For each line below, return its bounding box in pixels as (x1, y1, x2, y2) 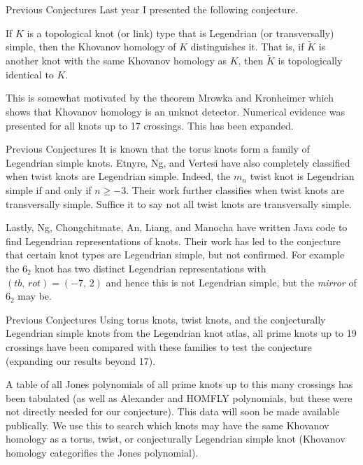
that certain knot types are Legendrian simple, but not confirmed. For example (6, 247, 345, 262)
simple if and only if (6, 182, 92, 197)
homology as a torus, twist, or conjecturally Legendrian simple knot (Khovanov (6, 431, 346, 446)
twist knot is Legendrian (250, 169, 355, 183)
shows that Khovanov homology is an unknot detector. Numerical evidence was (6, 104, 345, 118)
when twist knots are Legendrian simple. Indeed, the (6, 169, 231, 183)
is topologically (278, 53, 343, 68)
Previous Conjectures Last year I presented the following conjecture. (6, 2, 299, 16)
